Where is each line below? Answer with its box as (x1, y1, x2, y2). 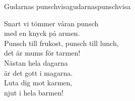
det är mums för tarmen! (4, 47, 81, 58)
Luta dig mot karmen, (4, 77, 73, 88)
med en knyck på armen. (4, 28, 80, 38)
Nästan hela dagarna (4, 57, 68, 68)
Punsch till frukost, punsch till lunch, (4, 37, 119, 48)
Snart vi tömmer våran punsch (4, 18, 99, 28)
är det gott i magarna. (4, 67, 73, 78)
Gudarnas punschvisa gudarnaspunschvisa (4, 1, 131, 11)
